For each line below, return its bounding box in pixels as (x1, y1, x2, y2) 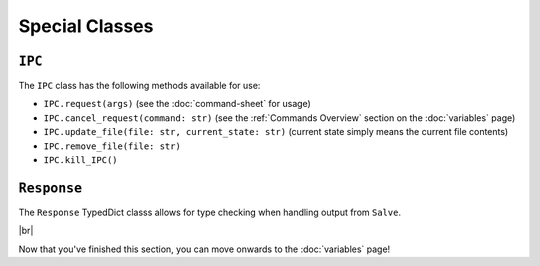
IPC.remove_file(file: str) (43, 140, 182, 152)
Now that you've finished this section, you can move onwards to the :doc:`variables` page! (18, 243, 391, 255)
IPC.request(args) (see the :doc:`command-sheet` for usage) (43, 98, 312, 110)
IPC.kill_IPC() (43, 155, 119, 166)
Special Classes (18, 15, 154, 37)
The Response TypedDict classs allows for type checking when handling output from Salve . (18, 206, 402, 218)
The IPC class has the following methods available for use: (18, 80, 261, 92)
